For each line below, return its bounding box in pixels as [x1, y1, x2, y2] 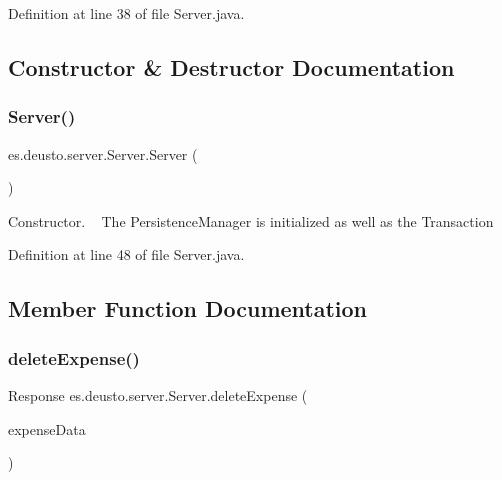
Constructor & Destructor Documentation [8, 51, 455, 82]
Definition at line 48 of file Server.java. [8, 244, 245, 265]
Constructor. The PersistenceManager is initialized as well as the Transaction [8, 210, 494, 231]
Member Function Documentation [8, 293, 368, 324]
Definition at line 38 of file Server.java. [8, 3, 245, 23]
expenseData [8, 418, 86, 439]
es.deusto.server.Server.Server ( [8, 143, 198, 164]
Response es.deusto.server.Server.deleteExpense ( [8, 384, 308, 405]
